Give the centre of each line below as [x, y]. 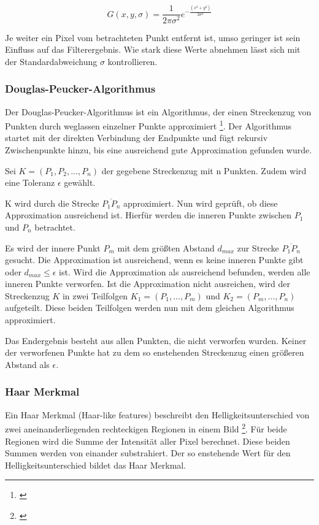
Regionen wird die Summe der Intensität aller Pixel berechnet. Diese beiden [148, 441]
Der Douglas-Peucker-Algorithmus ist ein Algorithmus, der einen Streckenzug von [158, 111]
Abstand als [27, 364]
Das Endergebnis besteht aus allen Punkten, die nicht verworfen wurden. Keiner [156, 340]
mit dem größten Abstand [166, 247]
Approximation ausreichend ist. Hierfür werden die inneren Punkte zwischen [148, 215]
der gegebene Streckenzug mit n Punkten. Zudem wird [204, 170]
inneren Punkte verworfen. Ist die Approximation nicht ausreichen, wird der [148, 284]
